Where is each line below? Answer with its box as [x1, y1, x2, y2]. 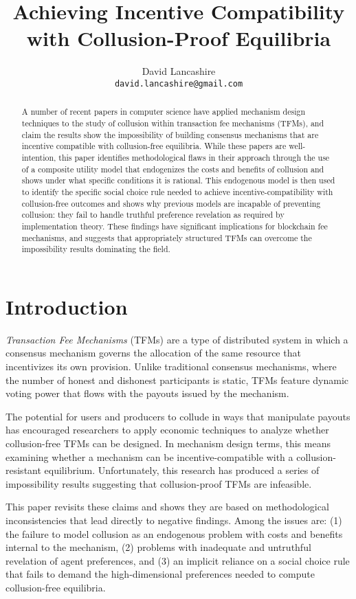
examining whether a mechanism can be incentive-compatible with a [5, 449, 293, 464]
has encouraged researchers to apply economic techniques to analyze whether [5, 422, 329, 437]
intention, [21, 151, 56, 163]
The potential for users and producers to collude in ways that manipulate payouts [5, 409, 351, 423]
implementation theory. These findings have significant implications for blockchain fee [21, 220, 328, 231]
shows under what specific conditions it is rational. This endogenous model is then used [21, 174, 335, 186]
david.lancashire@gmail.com [114, 78, 243, 89]
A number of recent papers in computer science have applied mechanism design [21, 106, 306, 117]
